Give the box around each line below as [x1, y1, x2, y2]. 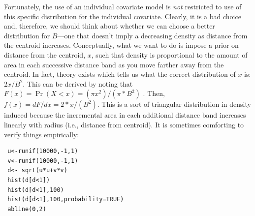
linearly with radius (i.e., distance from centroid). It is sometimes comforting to [4, 119, 244, 129]
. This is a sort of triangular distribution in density [97, 99, 251, 109]
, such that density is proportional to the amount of [91, 49, 248, 60]
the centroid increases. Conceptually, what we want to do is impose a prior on [4, 40, 239, 50]
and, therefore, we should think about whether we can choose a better [4, 21, 215, 31]
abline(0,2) [7, 205, 46, 213]
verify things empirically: [4, 129, 79, 139]
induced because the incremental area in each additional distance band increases [4, 110, 246, 120]
